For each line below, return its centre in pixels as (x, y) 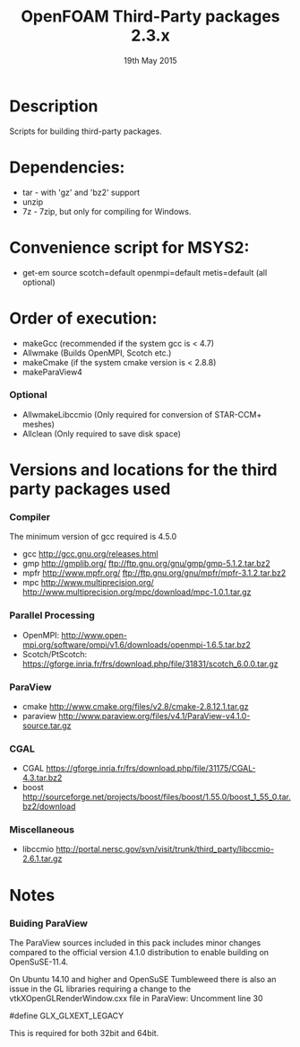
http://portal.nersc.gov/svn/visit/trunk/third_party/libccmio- (165, 849)
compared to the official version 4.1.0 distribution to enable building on (139, 952)
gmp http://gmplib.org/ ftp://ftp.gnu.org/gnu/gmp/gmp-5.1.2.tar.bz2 (146, 564)
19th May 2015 (150, 60)
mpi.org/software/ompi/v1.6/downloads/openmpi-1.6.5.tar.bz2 (136, 645)
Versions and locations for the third (143, 470)
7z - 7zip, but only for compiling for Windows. (107, 211)
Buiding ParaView (48, 923)
